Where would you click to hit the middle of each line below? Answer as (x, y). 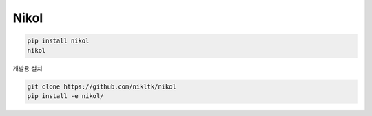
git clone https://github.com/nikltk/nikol (102, 86)
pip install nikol (58, 41)
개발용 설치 (28, 68)
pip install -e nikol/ (65, 96)
